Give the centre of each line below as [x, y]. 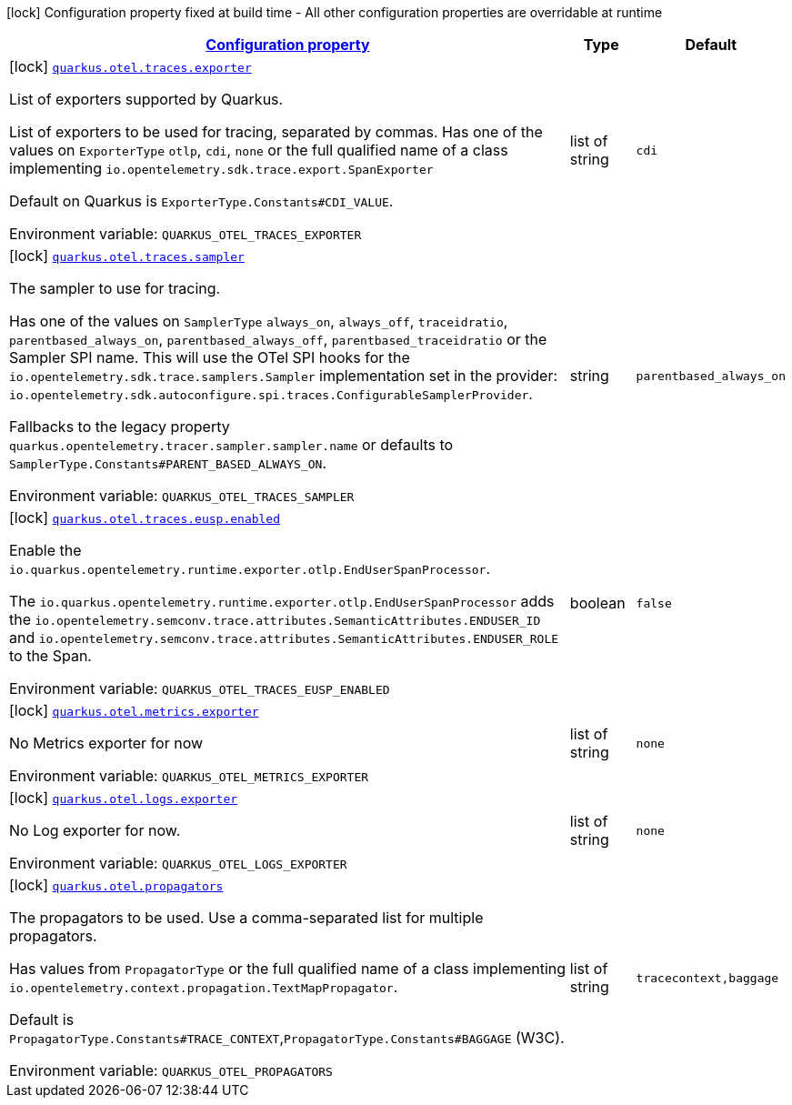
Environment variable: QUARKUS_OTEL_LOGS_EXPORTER [178, 863]
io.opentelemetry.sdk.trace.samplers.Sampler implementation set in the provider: [284, 376]
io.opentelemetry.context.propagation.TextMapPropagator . [204, 987]
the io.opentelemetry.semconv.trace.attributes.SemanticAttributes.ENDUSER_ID [275, 619]
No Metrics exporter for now [106, 743]
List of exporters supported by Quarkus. [146, 99]
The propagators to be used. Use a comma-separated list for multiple [246, 918]
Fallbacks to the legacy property [120, 427]
